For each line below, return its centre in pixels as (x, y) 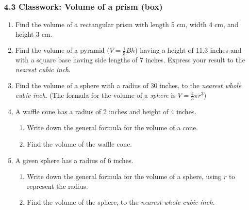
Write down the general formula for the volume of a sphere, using (124, 176)
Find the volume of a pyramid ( (62, 50)
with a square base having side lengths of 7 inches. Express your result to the (130, 60)
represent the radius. (58, 186)
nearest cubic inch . (43, 69)
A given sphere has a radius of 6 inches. (74, 160)
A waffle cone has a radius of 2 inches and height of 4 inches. (106, 111)
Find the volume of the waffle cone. (79, 144)
